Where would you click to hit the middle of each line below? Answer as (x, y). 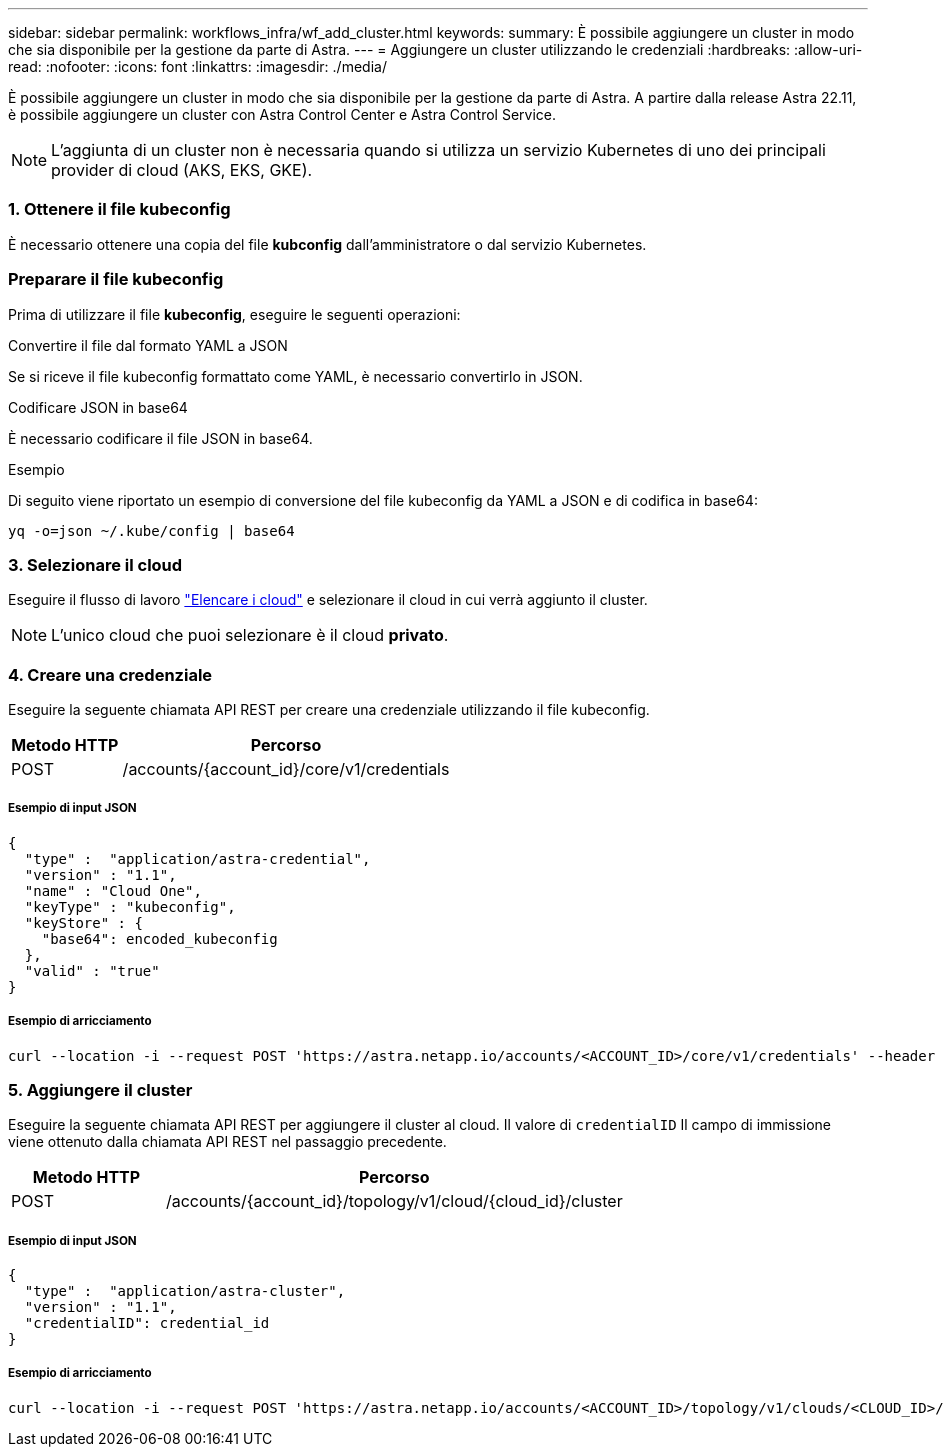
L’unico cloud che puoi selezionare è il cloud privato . (250, 635)
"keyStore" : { (83, 922)
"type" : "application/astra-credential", (197, 858)
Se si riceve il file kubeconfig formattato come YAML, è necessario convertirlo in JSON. (295, 376)
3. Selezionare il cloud (95, 564)
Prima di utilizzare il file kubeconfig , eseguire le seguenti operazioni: (234, 314)
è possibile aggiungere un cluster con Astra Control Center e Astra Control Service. (282, 114)
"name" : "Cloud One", (113, 890)
